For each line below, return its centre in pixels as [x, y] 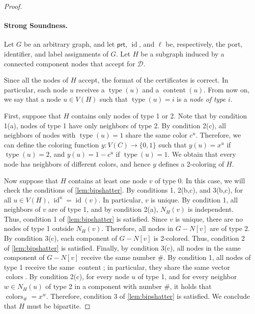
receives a [90, 89]
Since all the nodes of [36, 80]
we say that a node [32, 99]
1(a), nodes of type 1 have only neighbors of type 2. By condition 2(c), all [115, 125]
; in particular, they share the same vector [167, 267]
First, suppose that [33, 115]
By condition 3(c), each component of [61, 238]
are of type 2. [230, 228]
